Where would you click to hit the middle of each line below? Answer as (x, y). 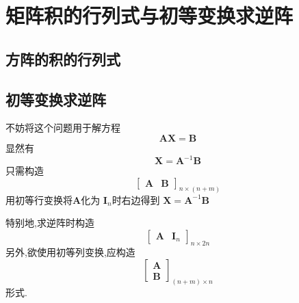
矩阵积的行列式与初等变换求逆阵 (149, 15)
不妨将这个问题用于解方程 (63, 128)
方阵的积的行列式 (63, 58)
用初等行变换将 (39, 199)
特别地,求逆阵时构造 (50, 223)
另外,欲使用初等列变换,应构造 (70, 252)
